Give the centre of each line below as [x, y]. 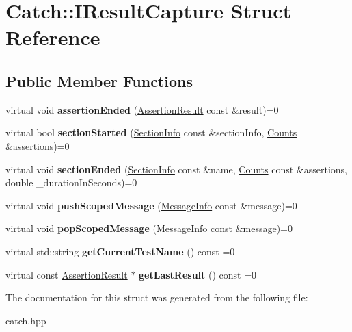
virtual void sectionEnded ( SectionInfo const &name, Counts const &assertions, [177, 169]
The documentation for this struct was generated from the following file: [157, 297]
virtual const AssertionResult [67, 274]
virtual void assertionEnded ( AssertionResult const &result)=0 [142, 109]
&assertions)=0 [38, 145]
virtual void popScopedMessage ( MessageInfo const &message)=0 [149, 228]
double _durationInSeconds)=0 [71, 182]
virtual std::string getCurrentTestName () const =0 [120, 251]
